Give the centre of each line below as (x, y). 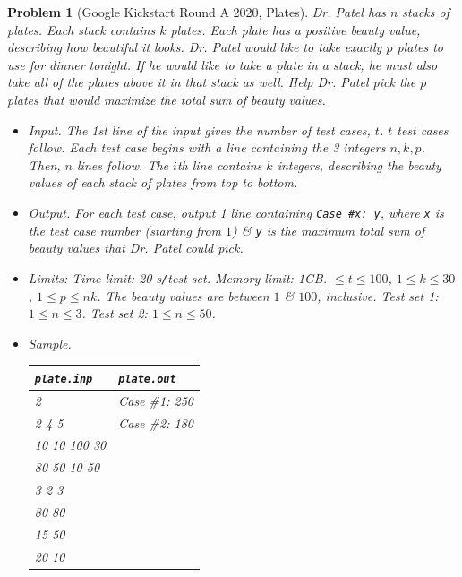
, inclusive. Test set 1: (378, 295)
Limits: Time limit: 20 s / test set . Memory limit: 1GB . (178, 277)
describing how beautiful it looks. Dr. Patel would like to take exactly (195, 47)
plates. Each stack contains (81, 29)
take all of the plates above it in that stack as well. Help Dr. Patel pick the (212, 82)
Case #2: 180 (156, 422)
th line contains (219, 164)
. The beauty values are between (183, 295)
